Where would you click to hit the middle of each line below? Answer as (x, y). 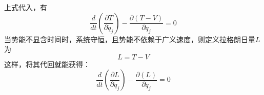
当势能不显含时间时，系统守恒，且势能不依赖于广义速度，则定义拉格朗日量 (130, 39)
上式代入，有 (26, 7)
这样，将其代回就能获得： (47, 64)
